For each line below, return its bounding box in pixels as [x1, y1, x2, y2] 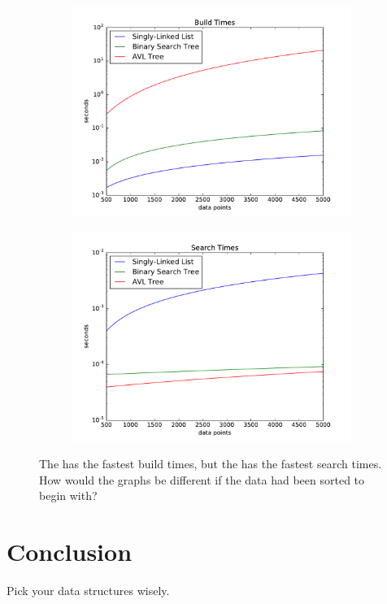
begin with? [39, 487, 98, 504]
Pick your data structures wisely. [7, 582, 170, 599]
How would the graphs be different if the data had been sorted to [39, 471, 365, 488]
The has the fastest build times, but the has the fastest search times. [39, 455, 382, 472]
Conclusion [7, 535, 133, 568]
